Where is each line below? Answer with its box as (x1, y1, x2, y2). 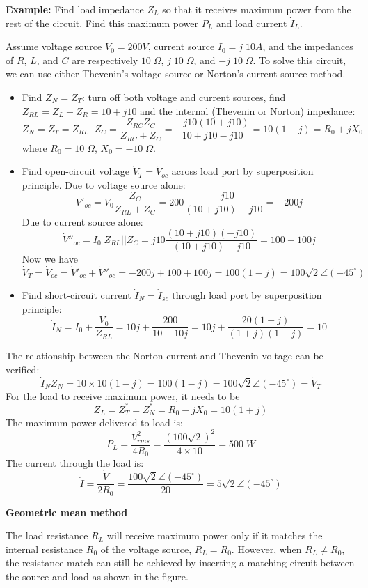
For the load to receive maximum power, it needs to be (6, 388, 240, 403)
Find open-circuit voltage (22, 164, 130, 178)
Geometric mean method (6, 504, 128, 519)
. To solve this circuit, (253, 52, 346, 67)
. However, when (231, 541, 302, 556)
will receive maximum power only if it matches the (106, 528, 323, 543)
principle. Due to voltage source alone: (22, 177, 186, 192)
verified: (6, 362, 40, 376)
